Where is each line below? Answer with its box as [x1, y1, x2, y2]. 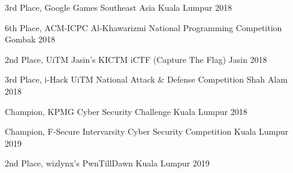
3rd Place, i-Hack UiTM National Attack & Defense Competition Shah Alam [5, 73, 288, 86]
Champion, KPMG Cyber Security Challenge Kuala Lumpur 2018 [5, 105, 247, 117]
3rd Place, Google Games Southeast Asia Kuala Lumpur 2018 [5, 1, 232, 13]
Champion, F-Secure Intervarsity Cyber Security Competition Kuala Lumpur [5, 125, 289, 138]
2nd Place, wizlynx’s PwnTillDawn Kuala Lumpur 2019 [5, 157, 210, 169]
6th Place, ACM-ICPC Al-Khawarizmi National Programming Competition [5, 21, 282, 34]
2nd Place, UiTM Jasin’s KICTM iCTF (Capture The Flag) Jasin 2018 [5, 53, 267, 65]
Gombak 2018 [5, 33, 56, 45]
